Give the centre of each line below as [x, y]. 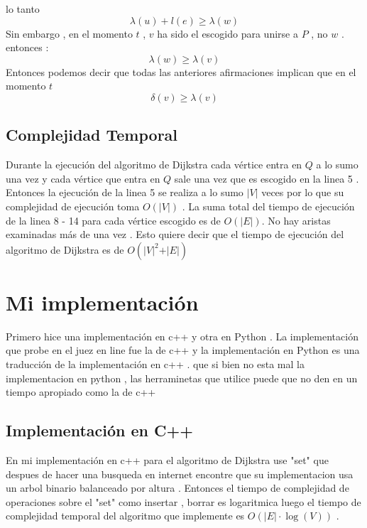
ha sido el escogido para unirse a [228, 33]
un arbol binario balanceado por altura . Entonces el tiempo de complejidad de [177, 488]
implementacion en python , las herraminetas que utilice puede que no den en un [182, 378]
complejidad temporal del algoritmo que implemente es [125, 516]
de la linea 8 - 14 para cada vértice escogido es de [113, 220]
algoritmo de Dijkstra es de [65, 249]
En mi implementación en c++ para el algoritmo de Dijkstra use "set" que [167, 460]
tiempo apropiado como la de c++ [81, 392]
